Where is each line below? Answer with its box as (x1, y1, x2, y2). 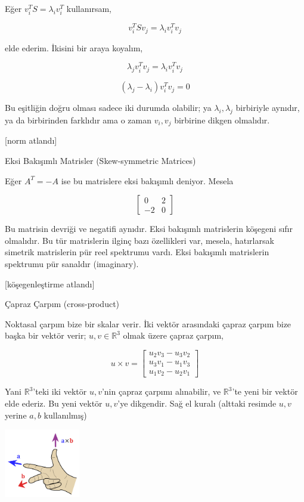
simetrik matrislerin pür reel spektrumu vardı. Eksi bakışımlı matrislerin (5, 246, 269, 258)
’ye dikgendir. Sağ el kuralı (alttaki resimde (117, 397, 277, 409)
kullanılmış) (44, 408, 87, 421)
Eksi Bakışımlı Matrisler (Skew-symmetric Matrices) (5, 154, 196, 166)
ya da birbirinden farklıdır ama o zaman (5, 113, 151, 126)
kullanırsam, (66, 2, 111, 14)
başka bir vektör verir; (5, 329, 86, 342)
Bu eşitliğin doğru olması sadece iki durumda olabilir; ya (5, 101, 212, 114)
